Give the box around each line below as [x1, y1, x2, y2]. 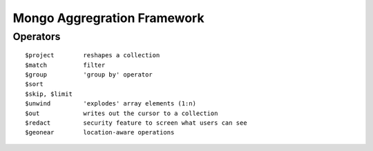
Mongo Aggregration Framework [12, 10, 204, 26]
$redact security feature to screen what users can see [25, 119, 248, 127]
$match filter [25, 61, 106, 69]
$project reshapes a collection [25, 52, 160, 59]
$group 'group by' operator [25, 70, 153, 79]
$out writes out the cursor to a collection [25, 109, 218, 117]
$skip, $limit [25, 90, 73, 98]
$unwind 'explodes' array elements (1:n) [25, 100, 197, 108]
